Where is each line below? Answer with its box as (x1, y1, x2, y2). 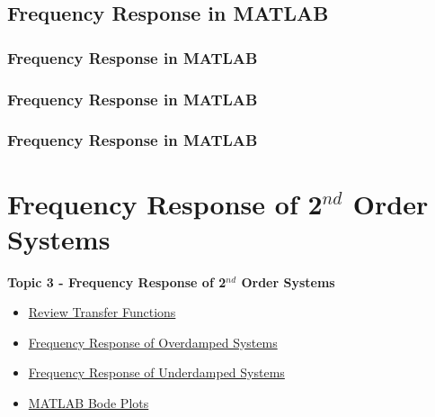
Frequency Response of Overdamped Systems (28, 332, 278, 351)
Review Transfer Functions (28, 303, 176, 322)
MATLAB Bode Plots (28, 394, 149, 412)
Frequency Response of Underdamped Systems (28, 363, 285, 382)
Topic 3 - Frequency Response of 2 (7, 272, 226, 291)
